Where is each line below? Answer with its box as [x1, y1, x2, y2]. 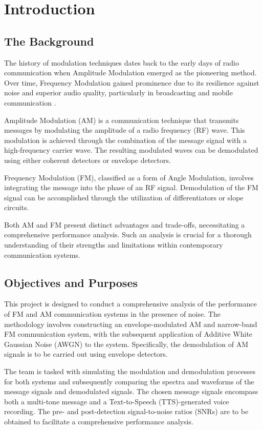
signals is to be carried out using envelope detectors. [4, 349, 168, 359]
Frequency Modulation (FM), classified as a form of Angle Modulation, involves [4, 172, 254, 182]
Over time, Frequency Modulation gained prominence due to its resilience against [4, 77, 259, 88]
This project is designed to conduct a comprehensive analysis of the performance [4, 298, 257, 309]
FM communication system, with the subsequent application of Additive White [4, 329, 253, 339]
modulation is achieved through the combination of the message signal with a [4, 134, 247, 145]
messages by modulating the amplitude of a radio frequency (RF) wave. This [4, 125, 245, 135]
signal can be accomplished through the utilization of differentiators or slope [4, 192, 244, 202]
